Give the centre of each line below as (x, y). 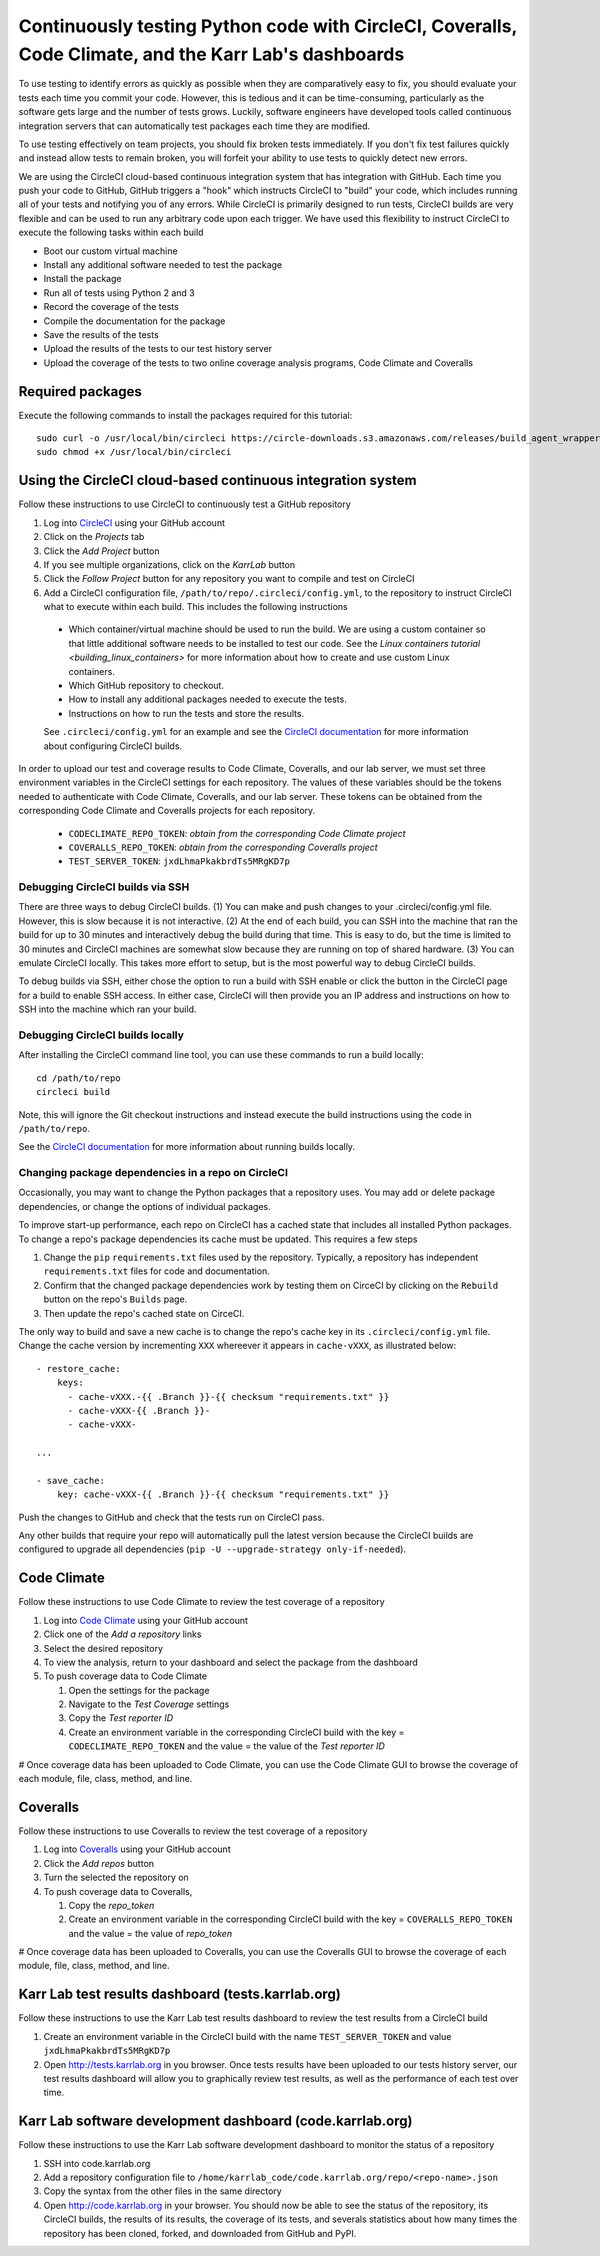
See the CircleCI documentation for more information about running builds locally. (186, 1147)
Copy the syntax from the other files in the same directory (162, 2191)
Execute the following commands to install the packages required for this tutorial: (185, 415)
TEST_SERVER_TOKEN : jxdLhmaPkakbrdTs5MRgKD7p (179, 861)
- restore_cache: (78, 1368)
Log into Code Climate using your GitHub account (146, 1620)
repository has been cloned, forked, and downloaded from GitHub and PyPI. (200, 2233)
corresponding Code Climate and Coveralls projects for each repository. (167, 811)
